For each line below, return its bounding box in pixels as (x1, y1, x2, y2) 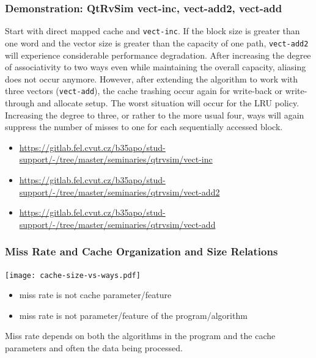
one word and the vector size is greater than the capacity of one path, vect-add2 (5, 36, 309, 49)
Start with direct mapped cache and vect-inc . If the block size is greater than (5, 24, 300, 37)
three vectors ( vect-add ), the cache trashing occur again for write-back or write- (5, 84, 307, 97)
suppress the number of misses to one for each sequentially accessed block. (5, 120, 283, 133)
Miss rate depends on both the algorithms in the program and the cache (5, 329, 276, 342)
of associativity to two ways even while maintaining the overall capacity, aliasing (5, 60, 306, 73)
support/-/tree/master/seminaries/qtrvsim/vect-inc (19, 153, 213, 166)
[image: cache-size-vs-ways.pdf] (5, 271, 141, 280)
